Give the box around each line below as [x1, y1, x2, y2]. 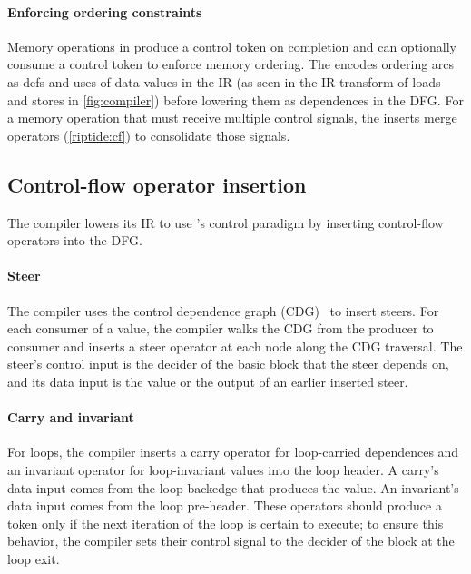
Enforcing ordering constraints [7, 2, 202, 21]
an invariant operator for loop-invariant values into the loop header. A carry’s [7, 460, 439, 479]
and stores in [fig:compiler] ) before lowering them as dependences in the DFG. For [7, 90, 464, 109]
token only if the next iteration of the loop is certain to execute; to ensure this [7, 513, 444, 532]
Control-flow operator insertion [7, 170, 307, 198]
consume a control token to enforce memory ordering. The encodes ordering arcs [7, 54, 455, 74]
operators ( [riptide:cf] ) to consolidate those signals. [7, 125, 290, 144]
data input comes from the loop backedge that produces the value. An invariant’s [7, 478, 459, 497]
